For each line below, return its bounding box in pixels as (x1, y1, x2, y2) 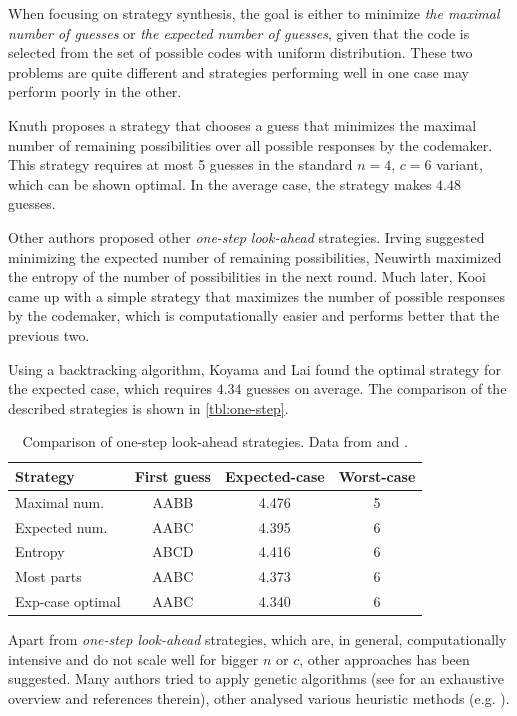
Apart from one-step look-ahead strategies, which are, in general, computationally (8, 629, 507, 650)
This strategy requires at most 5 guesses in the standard (8, 154, 353, 175)
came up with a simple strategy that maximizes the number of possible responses (8, 285, 505, 306)
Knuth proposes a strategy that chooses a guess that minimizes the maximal (8, 114, 477, 135)
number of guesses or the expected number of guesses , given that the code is (8, 22, 470, 43)
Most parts (15, 566, 82, 587)
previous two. (8, 324, 90, 345)
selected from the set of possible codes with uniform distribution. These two (8, 42, 473, 63)
